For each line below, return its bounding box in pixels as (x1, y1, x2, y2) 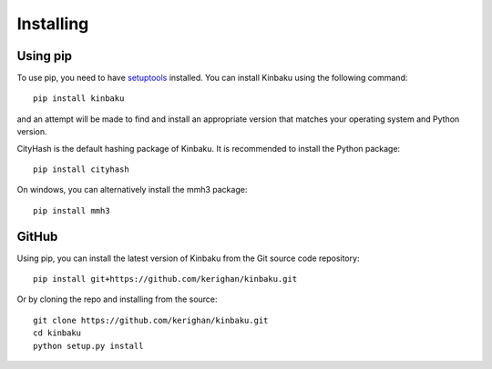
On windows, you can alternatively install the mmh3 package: (16, 184, 248, 195)
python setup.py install (33, 341, 144, 351)
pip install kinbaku (33, 94, 125, 104)
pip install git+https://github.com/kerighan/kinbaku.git (33, 274, 298, 284)
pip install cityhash (33, 165, 129, 175)
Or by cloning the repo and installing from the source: (16, 294, 218, 304)
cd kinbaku (33, 328, 82, 338)
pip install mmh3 (33, 205, 110, 215)
